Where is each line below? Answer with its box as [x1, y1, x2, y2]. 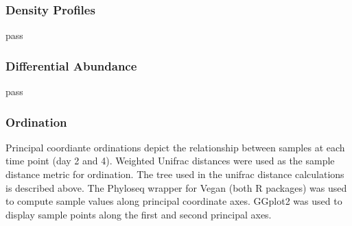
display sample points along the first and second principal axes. [5, 207, 272, 221]
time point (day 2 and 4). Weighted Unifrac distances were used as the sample [5, 153, 335, 168]
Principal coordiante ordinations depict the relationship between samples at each [5, 140, 345, 154]
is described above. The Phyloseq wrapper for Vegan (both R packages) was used [5, 180, 347, 194]
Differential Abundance [5, 57, 137, 74]
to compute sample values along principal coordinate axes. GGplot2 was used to [5, 194, 342, 208]
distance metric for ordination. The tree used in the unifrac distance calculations [5, 167, 344, 181]
